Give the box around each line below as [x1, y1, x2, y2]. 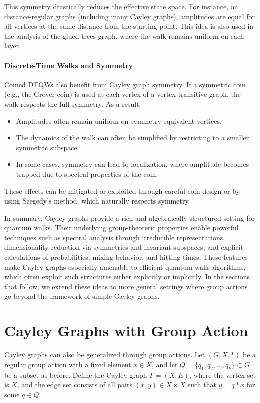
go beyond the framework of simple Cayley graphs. [4, 291, 160, 301]
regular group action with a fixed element [4, 359, 131, 369]
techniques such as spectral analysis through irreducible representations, [4, 232, 225, 242]
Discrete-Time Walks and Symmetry [4, 60, 133, 70]
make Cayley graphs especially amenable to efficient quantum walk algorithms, [4, 261, 246, 272]
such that [187, 379, 216, 390]
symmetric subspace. [16, 142, 79, 152]
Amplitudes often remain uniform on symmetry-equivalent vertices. [16, 115, 222, 126]
